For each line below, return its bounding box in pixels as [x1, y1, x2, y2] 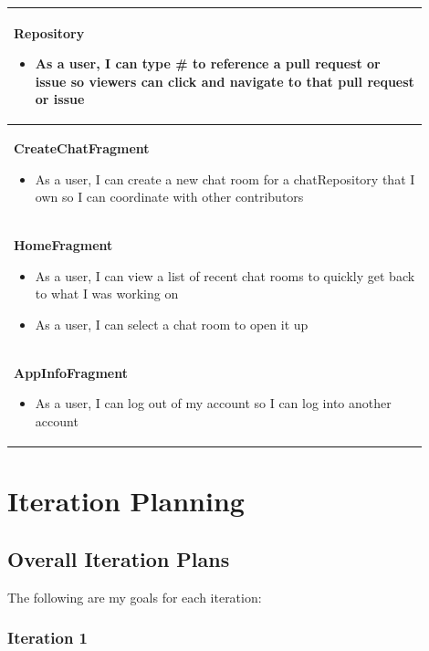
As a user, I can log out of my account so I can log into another [35, 394, 392, 413]
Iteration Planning [7, 482, 245, 520]
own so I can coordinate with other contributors [35, 187, 304, 206]
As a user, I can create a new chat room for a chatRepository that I [35, 169, 415, 188]
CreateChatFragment [14, 139, 150, 158]
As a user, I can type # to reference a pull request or [35, 54, 381, 73]
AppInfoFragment [14, 362, 128, 382]
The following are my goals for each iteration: [7, 587, 262, 606]
